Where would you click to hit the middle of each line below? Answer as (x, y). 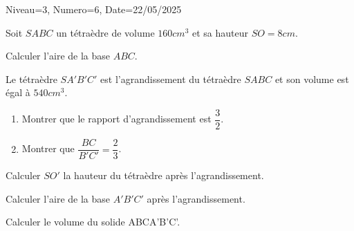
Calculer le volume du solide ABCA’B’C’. (93, 222)
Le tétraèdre (31, 78)
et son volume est (312, 78)
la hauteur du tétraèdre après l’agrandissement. (164, 175)
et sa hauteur (220, 32)
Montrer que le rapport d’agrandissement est (117, 119)
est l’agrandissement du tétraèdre (171, 78)
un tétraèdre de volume (105, 32)
